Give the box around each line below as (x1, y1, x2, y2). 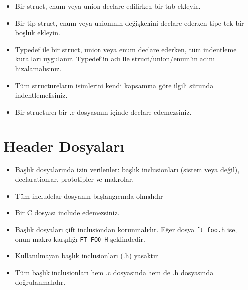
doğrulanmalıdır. (15, 277, 66, 287)
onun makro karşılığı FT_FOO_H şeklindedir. (15, 233, 145, 244)
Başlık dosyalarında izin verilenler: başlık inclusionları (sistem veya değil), (15, 164, 240, 174)
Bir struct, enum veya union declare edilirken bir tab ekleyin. (15, 1, 201, 11)
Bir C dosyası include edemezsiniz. (15, 207, 120, 218)
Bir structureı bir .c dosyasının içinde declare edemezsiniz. (15, 106, 192, 116)
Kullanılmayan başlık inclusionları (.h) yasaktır (15, 250, 158, 261)
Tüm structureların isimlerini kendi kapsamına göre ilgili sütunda (15, 80, 214, 90)
